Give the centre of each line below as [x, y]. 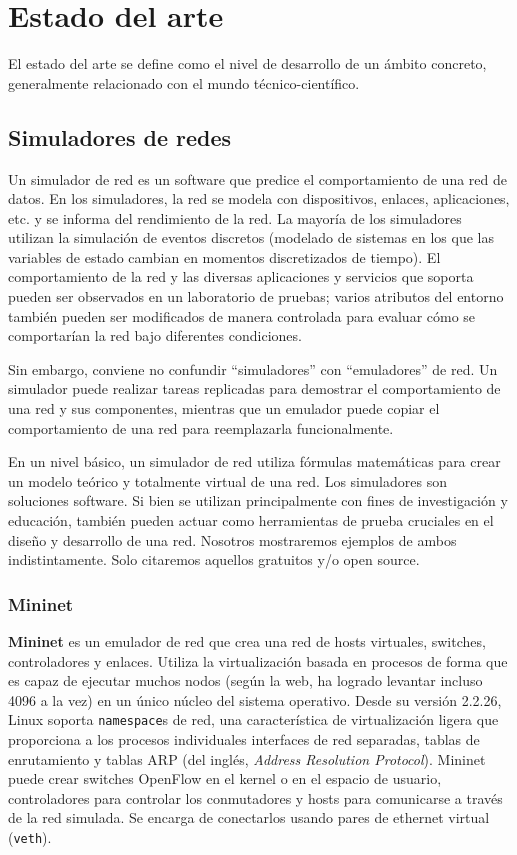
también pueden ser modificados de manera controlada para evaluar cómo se [242, 315]
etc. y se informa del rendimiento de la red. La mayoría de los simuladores [235, 217]
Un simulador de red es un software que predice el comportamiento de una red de [257, 178]
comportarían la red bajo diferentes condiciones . [155, 335]
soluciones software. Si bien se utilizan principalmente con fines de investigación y [258, 500]
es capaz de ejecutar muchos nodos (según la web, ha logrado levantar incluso [245, 680]
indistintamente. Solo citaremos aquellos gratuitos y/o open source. [214, 559]
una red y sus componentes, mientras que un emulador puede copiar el [224, 408]
